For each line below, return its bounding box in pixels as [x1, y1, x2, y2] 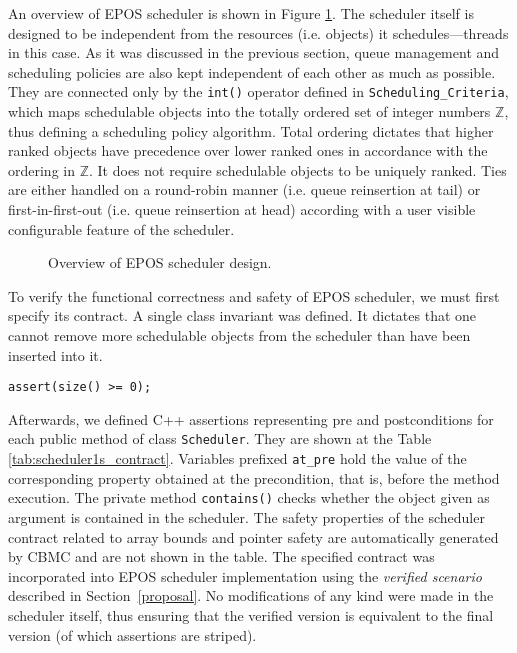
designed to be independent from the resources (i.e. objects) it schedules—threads [8, 22, 509, 43]
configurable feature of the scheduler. [8, 218, 235, 239]
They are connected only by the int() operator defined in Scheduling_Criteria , [8, 81, 509, 102]
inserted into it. [8, 344, 103, 365]
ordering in [8, 159, 75, 180]
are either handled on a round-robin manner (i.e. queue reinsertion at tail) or [8, 179, 481, 200]
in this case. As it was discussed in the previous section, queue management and [8, 42, 500, 63]
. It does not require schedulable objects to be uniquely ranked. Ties [89, 159, 507, 180]
